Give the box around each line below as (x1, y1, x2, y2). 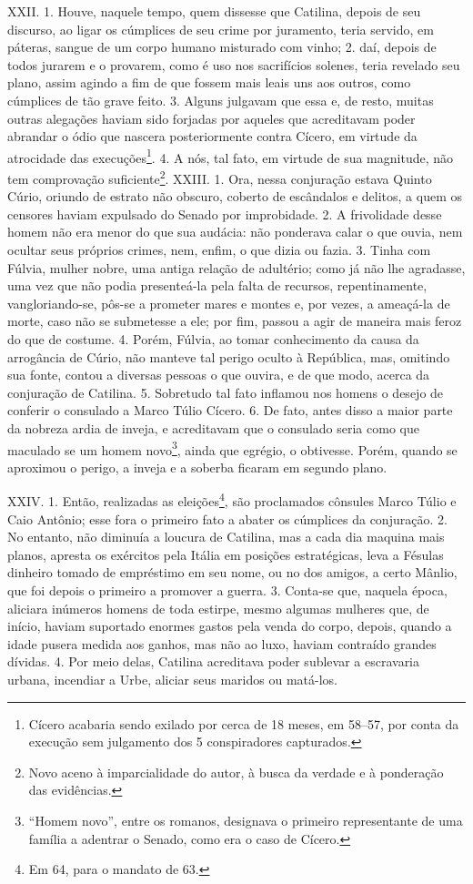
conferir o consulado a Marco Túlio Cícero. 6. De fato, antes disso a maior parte (7, 401, 453, 420)
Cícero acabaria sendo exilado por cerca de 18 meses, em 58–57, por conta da (28, 714, 459, 733)
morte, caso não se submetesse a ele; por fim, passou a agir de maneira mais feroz (7, 311, 462, 330)
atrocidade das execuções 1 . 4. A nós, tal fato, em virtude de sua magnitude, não (7, 145, 454, 167)
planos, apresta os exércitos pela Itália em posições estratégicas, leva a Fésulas (7, 544, 444, 564)
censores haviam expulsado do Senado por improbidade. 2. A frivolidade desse (7, 204, 442, 223)
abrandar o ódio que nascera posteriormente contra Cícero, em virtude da (7, 127, 418, 146)
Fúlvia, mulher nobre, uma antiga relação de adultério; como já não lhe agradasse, (7, 258, 466, 277)
